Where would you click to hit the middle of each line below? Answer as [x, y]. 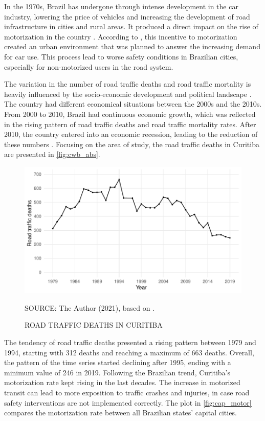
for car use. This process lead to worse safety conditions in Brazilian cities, [121, 56]
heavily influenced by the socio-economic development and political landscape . [128, 94]
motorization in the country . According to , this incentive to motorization [121, 36]
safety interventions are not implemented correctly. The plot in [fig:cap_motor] [128, 402]
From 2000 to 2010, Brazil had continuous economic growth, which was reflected [130, 114]
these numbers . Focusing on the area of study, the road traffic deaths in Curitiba [132, 144]
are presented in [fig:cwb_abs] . [52, 154]
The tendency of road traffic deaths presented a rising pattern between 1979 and [130, 342]
